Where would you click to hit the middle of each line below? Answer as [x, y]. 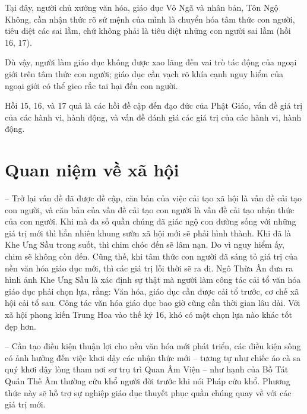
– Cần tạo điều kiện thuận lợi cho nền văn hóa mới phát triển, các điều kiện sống [153, 346]
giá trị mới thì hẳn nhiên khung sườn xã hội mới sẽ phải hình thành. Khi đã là [148, 233]
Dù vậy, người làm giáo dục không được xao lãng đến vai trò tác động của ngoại [151, 62]
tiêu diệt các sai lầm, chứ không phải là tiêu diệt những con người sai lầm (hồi [148, 31]
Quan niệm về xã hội [92, 170]
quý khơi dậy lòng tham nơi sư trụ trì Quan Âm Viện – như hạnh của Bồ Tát [147, 369]
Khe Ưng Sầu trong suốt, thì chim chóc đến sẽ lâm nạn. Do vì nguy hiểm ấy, [145, 244]
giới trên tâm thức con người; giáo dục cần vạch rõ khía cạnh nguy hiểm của [144, 73]
